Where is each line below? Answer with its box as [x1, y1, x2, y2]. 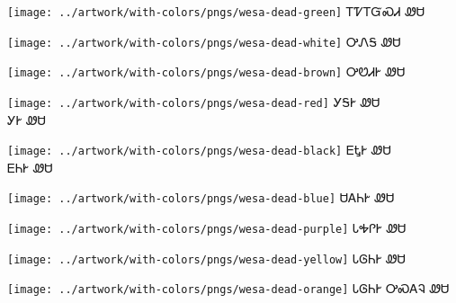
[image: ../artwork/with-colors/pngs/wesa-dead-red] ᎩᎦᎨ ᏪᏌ [7, 92, 380, 111]
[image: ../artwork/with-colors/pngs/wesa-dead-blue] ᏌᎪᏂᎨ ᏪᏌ [7, 188, 395, 207]
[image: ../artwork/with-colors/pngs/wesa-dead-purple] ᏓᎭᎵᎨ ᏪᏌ [7, 218, 407, 237]
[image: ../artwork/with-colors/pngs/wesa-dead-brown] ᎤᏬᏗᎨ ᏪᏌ [7, 62, 406, 81]
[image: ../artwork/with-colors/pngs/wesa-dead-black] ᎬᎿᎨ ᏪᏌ [7, 140, 391, 159]
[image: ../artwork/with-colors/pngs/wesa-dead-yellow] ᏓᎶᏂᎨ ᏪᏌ [7, 248, 406, 267]
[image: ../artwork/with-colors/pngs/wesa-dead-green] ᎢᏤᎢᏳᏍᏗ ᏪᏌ [7, 2, 425, 20]
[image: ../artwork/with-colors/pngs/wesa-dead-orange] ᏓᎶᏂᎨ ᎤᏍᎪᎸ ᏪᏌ [7, 279, 450, 298]
